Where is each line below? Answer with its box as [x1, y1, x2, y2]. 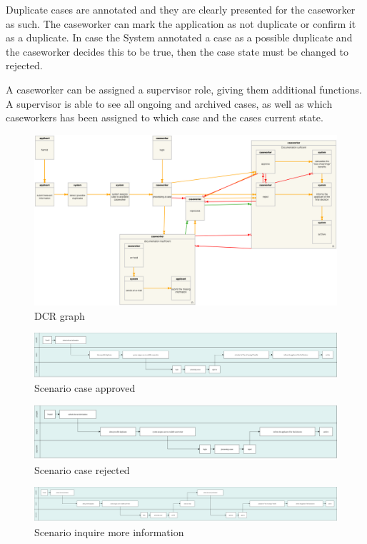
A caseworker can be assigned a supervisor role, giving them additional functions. [6, 81, 362, 96]
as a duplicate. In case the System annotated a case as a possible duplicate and [6, 30, 353, 45]
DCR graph [34, 308, 85, 323]
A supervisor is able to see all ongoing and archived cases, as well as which [6, 96, 333, 111]
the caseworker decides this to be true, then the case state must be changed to [6, 44, 348, 59]
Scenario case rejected [34, 462, 130, 477]
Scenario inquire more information [34, 524, 184, 539]
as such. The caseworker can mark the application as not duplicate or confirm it [6, 16, 356, 31]
